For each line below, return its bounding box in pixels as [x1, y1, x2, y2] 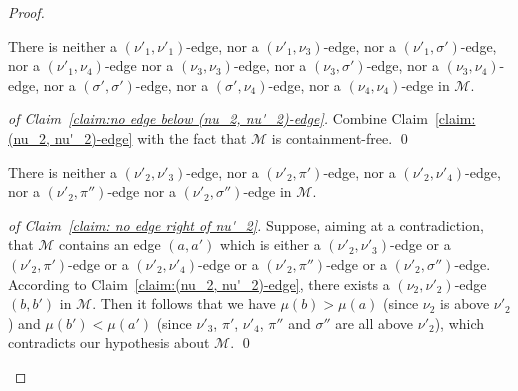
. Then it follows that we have [92, 293, 276, 314]
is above [440, 293, 490, 314]
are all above [335, 312, 414, 333]
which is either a [219, 234, 321, 255]
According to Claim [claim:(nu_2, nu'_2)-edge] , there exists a [8, 273, 390, 294]
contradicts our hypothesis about [8, 332, 210, 353]
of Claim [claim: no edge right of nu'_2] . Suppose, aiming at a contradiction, [8, 214, 484, 235]
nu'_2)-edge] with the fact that [54, 127, 247, 148]
